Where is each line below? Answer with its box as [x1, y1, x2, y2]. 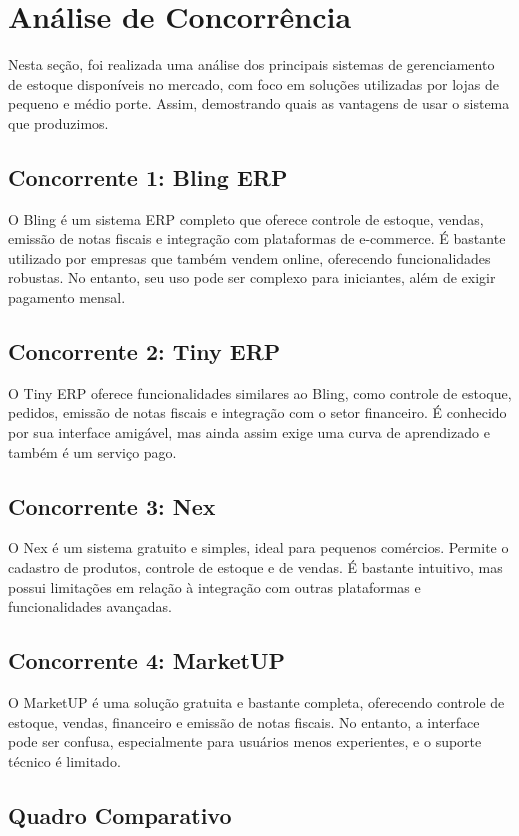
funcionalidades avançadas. [8, 596, 172, 617]
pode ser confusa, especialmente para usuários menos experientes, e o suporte [8, 731, 482, 752]
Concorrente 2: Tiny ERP [8, 336, 281, 367]
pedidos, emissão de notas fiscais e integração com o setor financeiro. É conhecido [8, 402, 507, 423]
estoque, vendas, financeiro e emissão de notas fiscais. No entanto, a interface [8, 711, 480, 732]
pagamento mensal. [8, 287, 126, 308]
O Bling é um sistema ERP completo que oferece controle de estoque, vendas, [8, 208, 484, 229]
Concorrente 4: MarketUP [8, 645, 286, 676]
